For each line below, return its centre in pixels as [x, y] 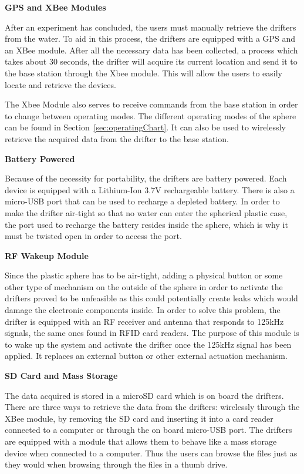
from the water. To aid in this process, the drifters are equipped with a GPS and [150, 38]
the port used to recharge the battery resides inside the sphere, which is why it [146, 224]
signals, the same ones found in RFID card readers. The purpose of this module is [152, 333]
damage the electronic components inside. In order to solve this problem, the [143, 310]
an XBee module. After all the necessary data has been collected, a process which [151, 50]
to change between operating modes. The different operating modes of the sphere [151, 115]
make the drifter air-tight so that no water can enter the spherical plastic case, [146, 212]
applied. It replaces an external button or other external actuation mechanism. [146, 356]
